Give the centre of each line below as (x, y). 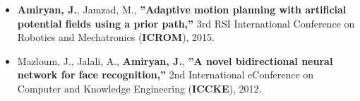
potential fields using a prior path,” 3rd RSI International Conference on (186, 23)
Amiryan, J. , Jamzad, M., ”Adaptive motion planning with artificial (182, 9)
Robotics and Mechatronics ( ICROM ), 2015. (116, 37)
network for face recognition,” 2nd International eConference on (166, 75)
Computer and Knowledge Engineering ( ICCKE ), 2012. (139, 88)
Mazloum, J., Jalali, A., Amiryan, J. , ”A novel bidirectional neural (175, 60)
